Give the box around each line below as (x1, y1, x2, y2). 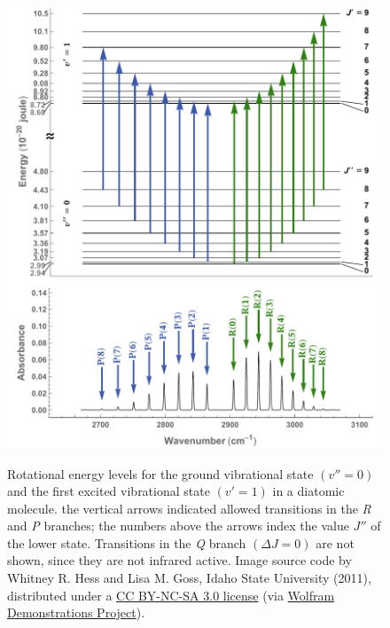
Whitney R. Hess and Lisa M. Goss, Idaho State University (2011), (7, 569, 371, 587)
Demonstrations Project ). (7, 603, 145, 622)
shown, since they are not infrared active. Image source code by (7, 551, 352, 569)
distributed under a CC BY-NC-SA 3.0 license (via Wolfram (7, 585, 335, 604)
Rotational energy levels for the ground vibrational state (7, 464, 314, 483)
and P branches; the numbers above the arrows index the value (7, 516, 349, 535)
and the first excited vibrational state (7, 482, 210, 500)
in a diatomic (272, 482, 345, 500)
